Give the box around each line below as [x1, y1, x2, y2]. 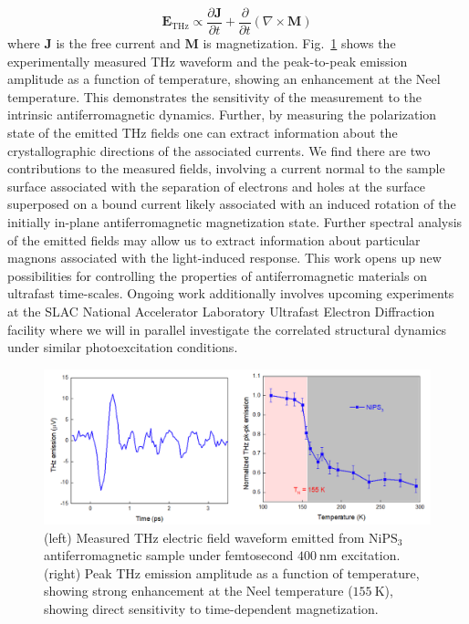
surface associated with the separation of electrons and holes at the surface [7, 176, 425, 195]
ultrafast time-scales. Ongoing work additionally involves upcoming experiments [7, 284, 454, 303]
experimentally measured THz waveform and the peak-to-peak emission [7, 51, 408, 70]
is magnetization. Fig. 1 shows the [203, 34, 396, 53]
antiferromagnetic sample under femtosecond [44, 546, 294, 565]
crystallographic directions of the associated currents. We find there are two [7, 140, 431, 160]
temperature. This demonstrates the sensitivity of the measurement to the [7, 87, 422, 106]
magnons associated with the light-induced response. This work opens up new [7, 248, 442, 267]
